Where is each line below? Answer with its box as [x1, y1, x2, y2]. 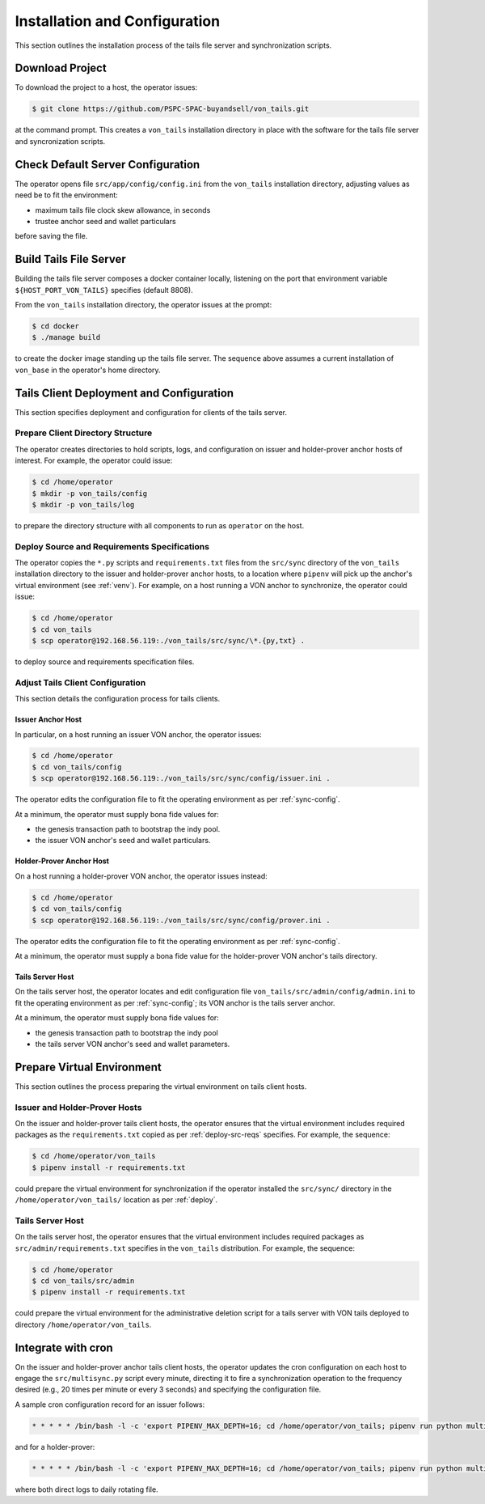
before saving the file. [15, 231, 88, 241]
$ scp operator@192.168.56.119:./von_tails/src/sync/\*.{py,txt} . [32, 636, 306, 645]
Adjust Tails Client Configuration [15, 676, 146, 688]
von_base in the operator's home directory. [15, 365, 161, 375]
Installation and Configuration [15, 12, 221, 30]
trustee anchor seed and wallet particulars [35, 216, 177, 226]
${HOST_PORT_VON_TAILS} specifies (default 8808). [15, 285, 193, 294]
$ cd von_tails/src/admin [32, 1277, 135, 1286]
